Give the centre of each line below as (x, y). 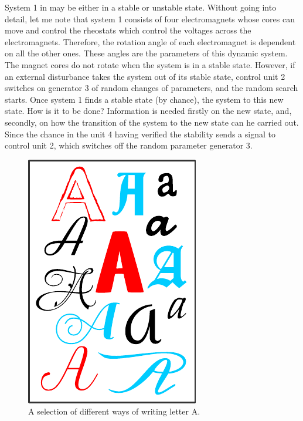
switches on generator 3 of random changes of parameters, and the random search (151, 88)
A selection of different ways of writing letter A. (114, 411)
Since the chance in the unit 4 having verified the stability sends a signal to (140, 134)
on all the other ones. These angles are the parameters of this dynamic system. (146, 53)
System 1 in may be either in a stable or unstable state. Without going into (141, 7)
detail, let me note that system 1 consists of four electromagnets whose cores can (150, 18)
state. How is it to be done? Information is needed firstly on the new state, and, (148, 111)
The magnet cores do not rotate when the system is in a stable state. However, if (150, 64)
